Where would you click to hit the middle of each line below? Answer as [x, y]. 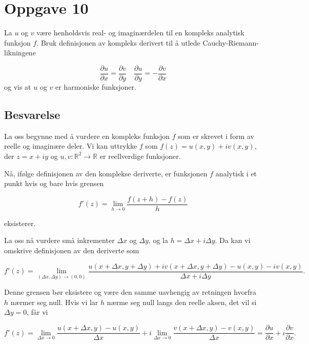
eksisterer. [20, 223]
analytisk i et [236, 173]
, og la [158, 240]
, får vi [37, 312]
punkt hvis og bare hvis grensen [54, 183]
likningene [20, 53]
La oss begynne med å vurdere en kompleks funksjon [87, 136]
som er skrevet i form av [216, 136]
